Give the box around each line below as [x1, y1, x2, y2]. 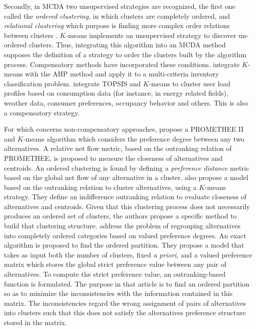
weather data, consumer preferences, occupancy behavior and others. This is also [4, 97, 248, 108]
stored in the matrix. [4, 317, 67, 327]
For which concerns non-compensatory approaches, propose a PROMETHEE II [4, 124, 244, 134]
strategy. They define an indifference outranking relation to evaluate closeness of [4, 191, 247, 202]
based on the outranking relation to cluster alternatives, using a [4, 182, 197, 192]
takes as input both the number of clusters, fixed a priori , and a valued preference [4, 249, 253, 259]
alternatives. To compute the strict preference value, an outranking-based [4, 269, 226, 279]
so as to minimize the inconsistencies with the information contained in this [4, 288, 233, 298]
